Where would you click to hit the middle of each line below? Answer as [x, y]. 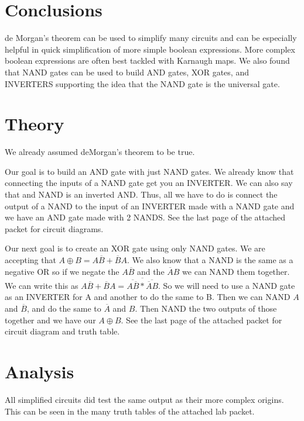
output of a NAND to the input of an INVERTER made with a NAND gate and [150, 206]
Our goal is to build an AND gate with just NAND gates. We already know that [149, 171]
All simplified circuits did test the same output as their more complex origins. [144, 399]
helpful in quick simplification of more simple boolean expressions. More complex [150, 49]
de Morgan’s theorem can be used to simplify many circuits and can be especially [151, 38]
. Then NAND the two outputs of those [206, 308]
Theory [35, 124]
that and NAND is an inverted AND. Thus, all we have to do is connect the [141, 194]
